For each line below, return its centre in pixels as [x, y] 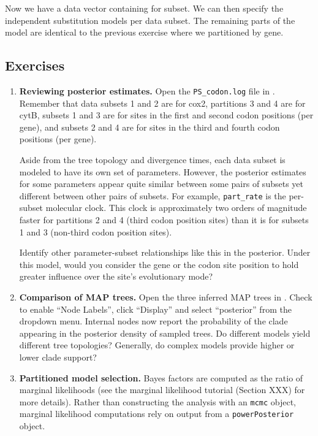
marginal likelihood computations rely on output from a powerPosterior [157, 414]
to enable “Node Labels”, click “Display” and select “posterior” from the [155, 309]
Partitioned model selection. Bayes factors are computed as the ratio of [161, 377]
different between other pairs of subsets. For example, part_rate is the [153, 195]
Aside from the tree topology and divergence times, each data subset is [152, 160]
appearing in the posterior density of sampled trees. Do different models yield [165, 333]
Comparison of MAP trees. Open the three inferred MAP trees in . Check [166, 297]
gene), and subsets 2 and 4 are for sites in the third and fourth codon [150, 127]
